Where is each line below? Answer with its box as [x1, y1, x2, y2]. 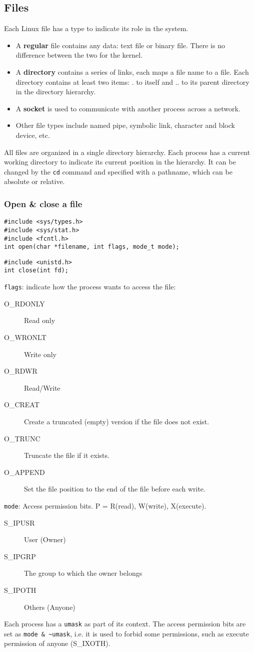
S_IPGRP [4, 551, 36, 561]
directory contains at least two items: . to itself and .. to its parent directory [15, 76, 249, 87]
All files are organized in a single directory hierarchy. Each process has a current [4, 146, 250, 157]
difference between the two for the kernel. [15, 50, 143, 60]
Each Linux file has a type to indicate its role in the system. [4, 23, 188, 34]
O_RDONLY [4, 298, 45, 308]
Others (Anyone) [24, 601, 75, 612]
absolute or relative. [4, 176, 65, 187]
